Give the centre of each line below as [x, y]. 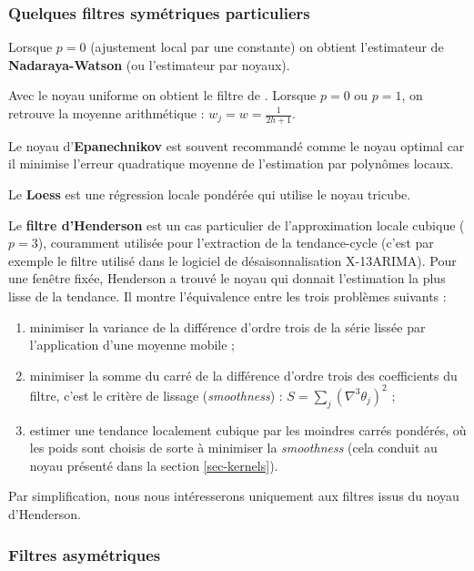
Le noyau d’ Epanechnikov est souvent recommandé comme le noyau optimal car [237, 145]
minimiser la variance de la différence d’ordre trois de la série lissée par [227, 326]
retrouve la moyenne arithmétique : [106, 113]
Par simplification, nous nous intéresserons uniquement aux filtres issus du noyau [234, 496]
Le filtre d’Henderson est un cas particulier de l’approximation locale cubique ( [237, 224]
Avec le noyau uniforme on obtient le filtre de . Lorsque [162, 95]
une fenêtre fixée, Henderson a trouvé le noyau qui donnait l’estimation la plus [227, 278]
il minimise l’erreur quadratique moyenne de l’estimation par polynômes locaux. [231, 163]
